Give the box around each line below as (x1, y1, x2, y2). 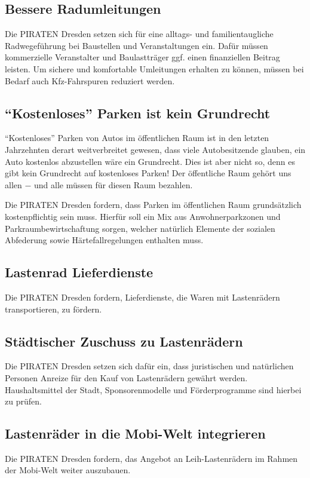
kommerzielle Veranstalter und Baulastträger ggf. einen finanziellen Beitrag (5, 51, 280, 63)
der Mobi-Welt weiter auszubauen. (5, 464, 131, 476)
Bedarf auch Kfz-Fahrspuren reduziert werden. (5, 74, 175, 87)
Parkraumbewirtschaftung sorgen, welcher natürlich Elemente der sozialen (5, 222, 275, 234)
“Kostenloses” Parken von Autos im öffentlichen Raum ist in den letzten (5, 131, 269, 144)
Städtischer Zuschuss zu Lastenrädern (5, 332, 243, 350)
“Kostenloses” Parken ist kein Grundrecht (5, 103, 271, 122)
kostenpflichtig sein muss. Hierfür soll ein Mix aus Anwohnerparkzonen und (5, 210, 281, 222)
